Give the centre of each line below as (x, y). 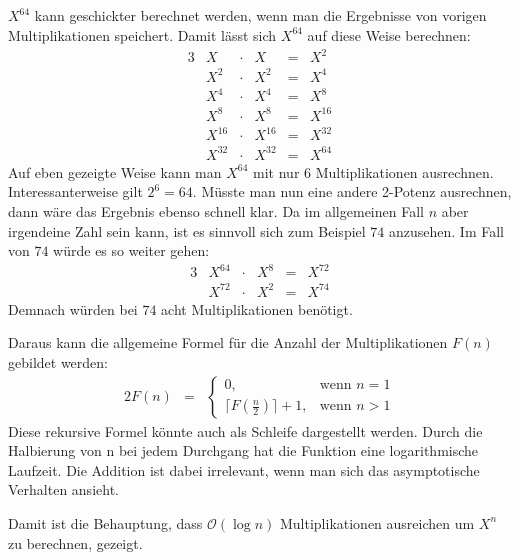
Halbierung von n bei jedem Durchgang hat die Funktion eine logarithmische (243, 450)
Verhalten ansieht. (63, 489)
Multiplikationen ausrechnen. (404, 171)
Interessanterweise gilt (75, 191)
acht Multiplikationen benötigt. (257, 308)
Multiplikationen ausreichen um (377, 522)
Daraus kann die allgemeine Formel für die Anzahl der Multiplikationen (228, 342)
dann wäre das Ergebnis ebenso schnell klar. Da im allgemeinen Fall (216, 210)
